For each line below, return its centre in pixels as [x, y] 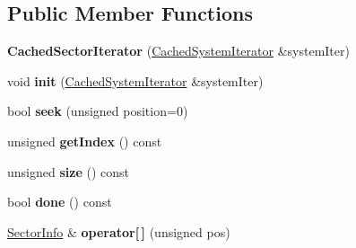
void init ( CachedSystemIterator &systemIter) [135, 80]
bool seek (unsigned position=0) [98, 111]
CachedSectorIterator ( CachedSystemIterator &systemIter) [178, 51]
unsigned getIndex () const [85, 141]
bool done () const [60, 202]
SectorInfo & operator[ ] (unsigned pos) [119, 231]
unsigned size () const [68, 171]
